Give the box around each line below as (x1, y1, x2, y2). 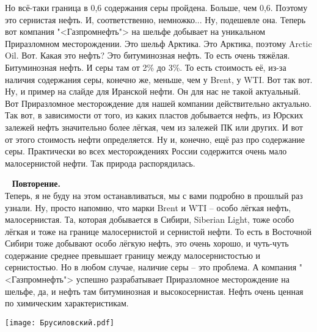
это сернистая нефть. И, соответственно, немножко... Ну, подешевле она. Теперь (5, 13, 306, 26)
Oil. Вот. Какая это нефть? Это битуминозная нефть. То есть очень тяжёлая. (5, 49, 290, 62)
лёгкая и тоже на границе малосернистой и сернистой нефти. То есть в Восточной (5, 225, 312, 237)
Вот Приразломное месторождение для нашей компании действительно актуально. (5, 96, 312, 109)
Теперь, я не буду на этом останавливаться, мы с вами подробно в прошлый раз (5, 189, 303, 201)
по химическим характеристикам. (5, 297, 129, 309)
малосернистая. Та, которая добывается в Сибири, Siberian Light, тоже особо (5, 213, 294, 226)
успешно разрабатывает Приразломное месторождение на (76, 273, 290, 286)
